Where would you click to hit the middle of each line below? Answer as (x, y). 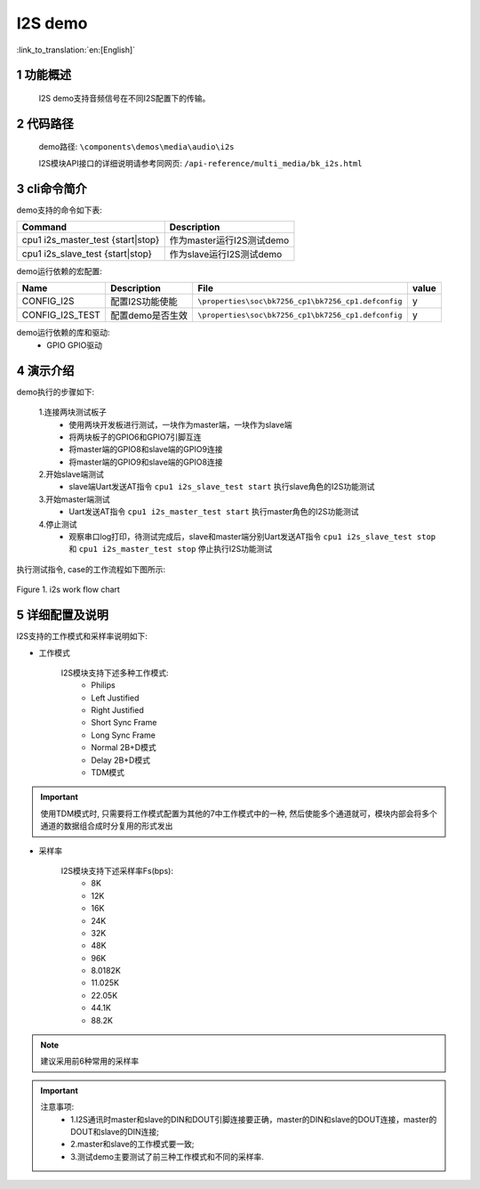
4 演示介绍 (45, 371)
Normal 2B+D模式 (124, 748)
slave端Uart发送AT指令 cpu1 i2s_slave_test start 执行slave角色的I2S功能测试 (222, 487)
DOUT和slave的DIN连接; (115, 1132)
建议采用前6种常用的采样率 (90, 1061)
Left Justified (115, 698)
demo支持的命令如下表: (59, 210)
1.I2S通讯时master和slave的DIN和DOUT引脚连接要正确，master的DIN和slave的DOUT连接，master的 (254, 1119)
